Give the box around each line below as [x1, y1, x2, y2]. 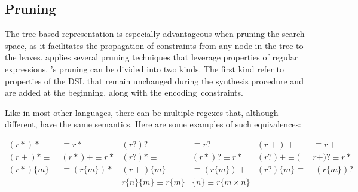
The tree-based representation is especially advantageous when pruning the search [5, 28, 305, 40]
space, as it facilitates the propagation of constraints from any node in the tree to [5, 39, 304, 51]
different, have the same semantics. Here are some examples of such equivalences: [5, 118, 301, 130]
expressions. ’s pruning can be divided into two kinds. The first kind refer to [5, 62, 284, 75]
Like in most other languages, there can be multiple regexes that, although [5, 106, 279, 118]
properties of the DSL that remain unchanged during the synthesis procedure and [5, 74, 304, 87]
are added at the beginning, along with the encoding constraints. [5, 86, 243, 99]
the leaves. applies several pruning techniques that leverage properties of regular [5, 51, 298, 63]
